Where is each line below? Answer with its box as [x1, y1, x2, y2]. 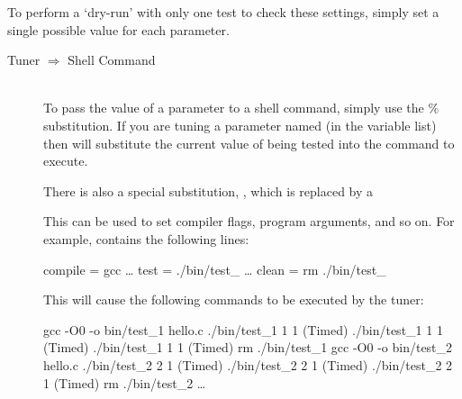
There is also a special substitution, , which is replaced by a [43, 181, 374, 200]
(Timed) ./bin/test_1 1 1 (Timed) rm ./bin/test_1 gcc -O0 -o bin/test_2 [43, 338, 453, 357]
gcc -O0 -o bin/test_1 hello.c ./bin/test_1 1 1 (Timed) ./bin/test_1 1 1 [43, 320, 443, 339]
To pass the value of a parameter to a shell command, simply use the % [43, 98, 439, 117]
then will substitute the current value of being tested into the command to [43, 133, 455, 152]
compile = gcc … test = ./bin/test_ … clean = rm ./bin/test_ [43, 259, 386, 278]
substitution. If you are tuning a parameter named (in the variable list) [43, 115, 437, 134]
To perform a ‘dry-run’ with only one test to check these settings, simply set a [7, 3, 439, 21]
